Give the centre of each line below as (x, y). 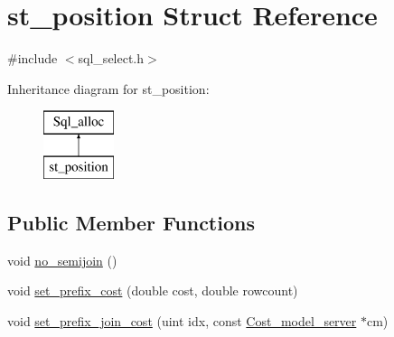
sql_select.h (111, 58)
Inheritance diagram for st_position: (108, 88)
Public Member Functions (131, 222)
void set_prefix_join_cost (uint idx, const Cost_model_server (182, 320)
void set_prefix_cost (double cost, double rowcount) (153, 290)
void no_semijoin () (62, 260)
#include (33, 58)
